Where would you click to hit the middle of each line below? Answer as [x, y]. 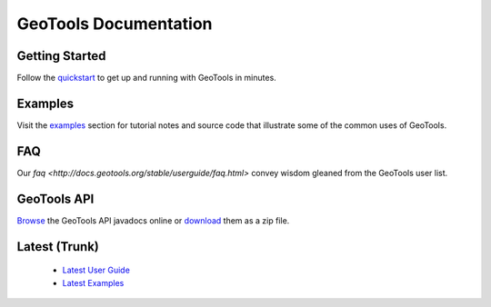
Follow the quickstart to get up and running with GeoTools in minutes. [146, 78]
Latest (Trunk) [58, 247]
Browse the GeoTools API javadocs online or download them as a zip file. [153, 220]
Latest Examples [93, 282]
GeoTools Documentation [115, 24]
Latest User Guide [96, 270]
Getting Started [61, 56]
